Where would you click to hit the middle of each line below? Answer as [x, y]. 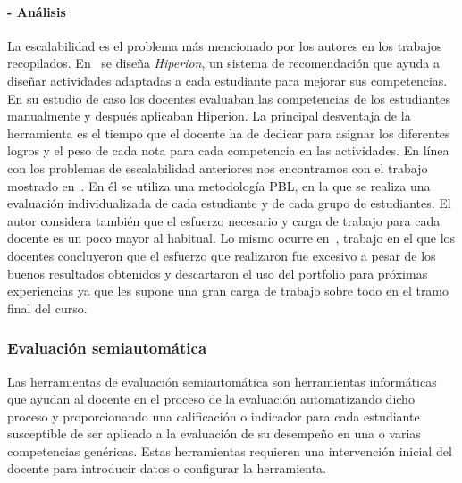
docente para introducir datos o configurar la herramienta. [167, 468]
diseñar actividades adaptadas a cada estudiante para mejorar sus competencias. [227, 80]
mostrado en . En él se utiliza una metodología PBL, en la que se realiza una [219, 185]
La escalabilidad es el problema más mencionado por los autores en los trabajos [225, 45]
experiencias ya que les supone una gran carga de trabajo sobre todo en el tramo [228, 291]
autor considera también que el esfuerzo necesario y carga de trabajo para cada [224, 220]
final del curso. [47, 308]
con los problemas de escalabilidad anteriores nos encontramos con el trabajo [218, 167]
